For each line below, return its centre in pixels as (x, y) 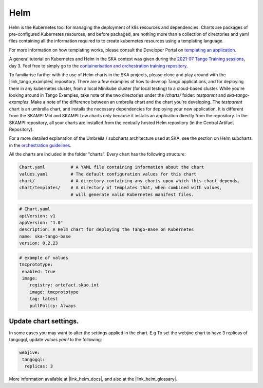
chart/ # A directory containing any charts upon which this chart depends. (130, 181)
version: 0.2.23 (39, 243)
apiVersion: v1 (37, 216)
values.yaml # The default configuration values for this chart (108, 174)
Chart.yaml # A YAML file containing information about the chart (112, 167)
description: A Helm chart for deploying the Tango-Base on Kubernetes (107, 229)
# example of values (44, 258)
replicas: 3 (39, 366)
